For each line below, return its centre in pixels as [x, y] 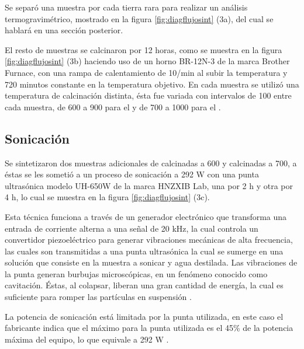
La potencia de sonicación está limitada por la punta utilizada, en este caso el [144, 316]
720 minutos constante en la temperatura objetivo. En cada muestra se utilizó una [152, 84]
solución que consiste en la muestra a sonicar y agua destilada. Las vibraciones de [151, 262]
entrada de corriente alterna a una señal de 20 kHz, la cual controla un [132, 228]
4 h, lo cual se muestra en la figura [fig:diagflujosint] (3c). [107, 197]
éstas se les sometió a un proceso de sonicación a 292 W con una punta [132, 174]
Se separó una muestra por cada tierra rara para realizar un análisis [126, 7]
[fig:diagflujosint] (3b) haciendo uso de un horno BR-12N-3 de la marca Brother [147, 61]
